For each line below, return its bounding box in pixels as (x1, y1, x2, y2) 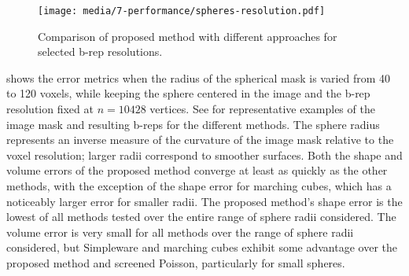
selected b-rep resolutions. (38, 43, 163, 60)
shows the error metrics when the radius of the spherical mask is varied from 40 (6, 69, 391, 86)
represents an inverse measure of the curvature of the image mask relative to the (6, 131, 394, 148)
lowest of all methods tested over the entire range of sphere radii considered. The (6, 208, 396, 225)
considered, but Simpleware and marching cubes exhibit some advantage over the (6, 239, 397, 256)
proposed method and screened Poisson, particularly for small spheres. (6, 254, 345, 270)
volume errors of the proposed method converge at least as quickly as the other (6, 162, 388, 178)
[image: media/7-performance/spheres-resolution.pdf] (38, 6, 326, 17)
